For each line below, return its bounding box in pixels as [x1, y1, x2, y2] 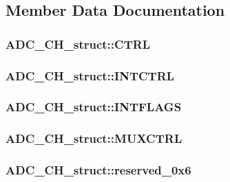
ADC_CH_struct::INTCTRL [6, 67, 175, 84]
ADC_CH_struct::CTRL [6, 35, 151, 52]
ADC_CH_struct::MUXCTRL [6, 130, 182, 147]
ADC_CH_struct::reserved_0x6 [6, 161, 191, 179]
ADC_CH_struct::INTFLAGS [6, 98, 182, 115]
